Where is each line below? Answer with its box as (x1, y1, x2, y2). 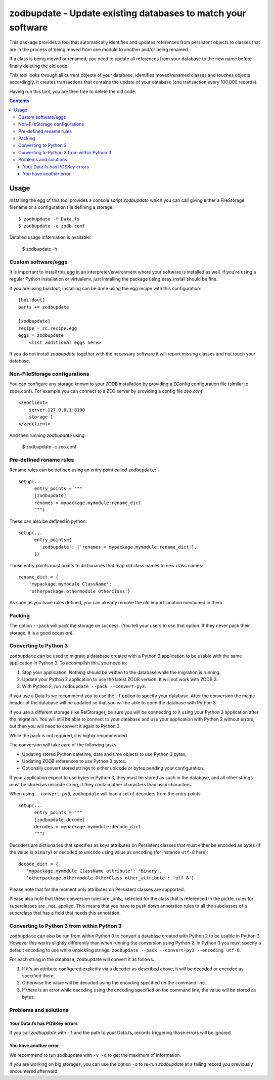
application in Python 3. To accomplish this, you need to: (9, 660, 127, 666)
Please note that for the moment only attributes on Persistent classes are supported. (9, 886, 186, 892)
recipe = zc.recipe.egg (18, 325, 77, 331)
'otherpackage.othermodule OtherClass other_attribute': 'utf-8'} (26, 875, 195, 881)
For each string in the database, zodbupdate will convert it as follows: (9, 956, 154, 963)
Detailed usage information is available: (9, 234, 92, 240)
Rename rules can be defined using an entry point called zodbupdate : (9, 467, 157, 473)
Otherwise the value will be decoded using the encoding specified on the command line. (22, 980, 206, 986)
